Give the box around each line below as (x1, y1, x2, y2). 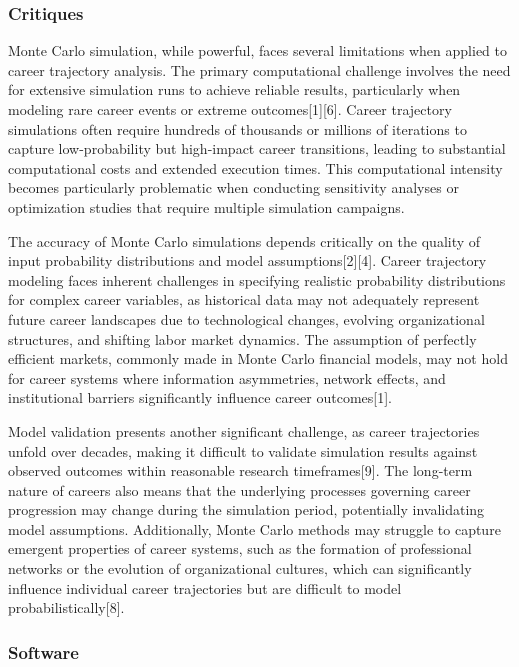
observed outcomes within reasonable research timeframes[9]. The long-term (8, 460, 473, 481)
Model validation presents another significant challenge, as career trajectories (8, 420, 480, 441)
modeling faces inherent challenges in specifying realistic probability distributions (8, 269, 506, 290)
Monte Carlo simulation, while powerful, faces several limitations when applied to (8, 40, 507, 61)
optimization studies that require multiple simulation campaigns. (8, 196, 405, 217)
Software (8, 639, 79, 664)
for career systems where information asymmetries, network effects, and (8, 367, 446, 388)
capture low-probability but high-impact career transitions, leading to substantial (8, 138, 506, 159)
